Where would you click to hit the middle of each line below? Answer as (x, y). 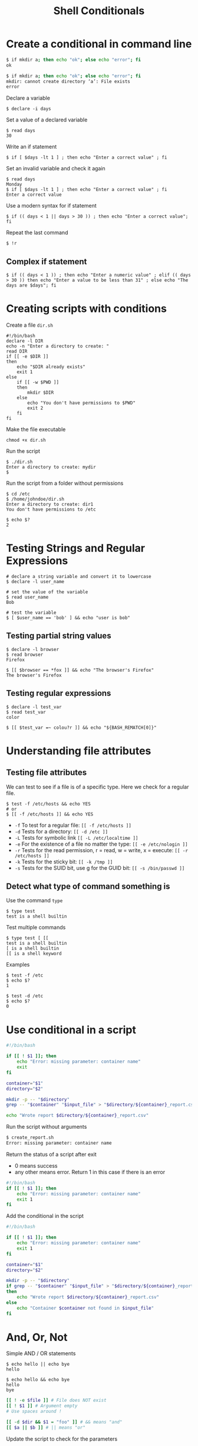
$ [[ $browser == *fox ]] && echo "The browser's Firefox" (80, 670)
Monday (14, 185)
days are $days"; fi (32, 285)
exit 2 (35, 408)
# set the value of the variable (47, 592)
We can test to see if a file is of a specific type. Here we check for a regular (98, 787)
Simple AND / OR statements (41, 1353)
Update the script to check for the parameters (62, 1439)
